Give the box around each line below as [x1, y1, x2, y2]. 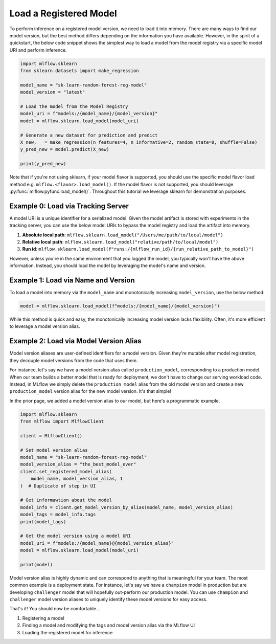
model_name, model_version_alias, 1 [31, 476, 123, 482]
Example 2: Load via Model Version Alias [9, 337, 142, 345]
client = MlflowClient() [20, 433, 83, 438]
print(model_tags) [20, 519, 66, 524]
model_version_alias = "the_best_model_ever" [20, 461, 136, 468]
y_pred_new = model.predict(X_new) [20, 146, 109, 152]
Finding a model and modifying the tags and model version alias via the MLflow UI [22, 622, 195, 629]
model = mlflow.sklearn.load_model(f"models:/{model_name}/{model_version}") [20, 303, 220, 309]
